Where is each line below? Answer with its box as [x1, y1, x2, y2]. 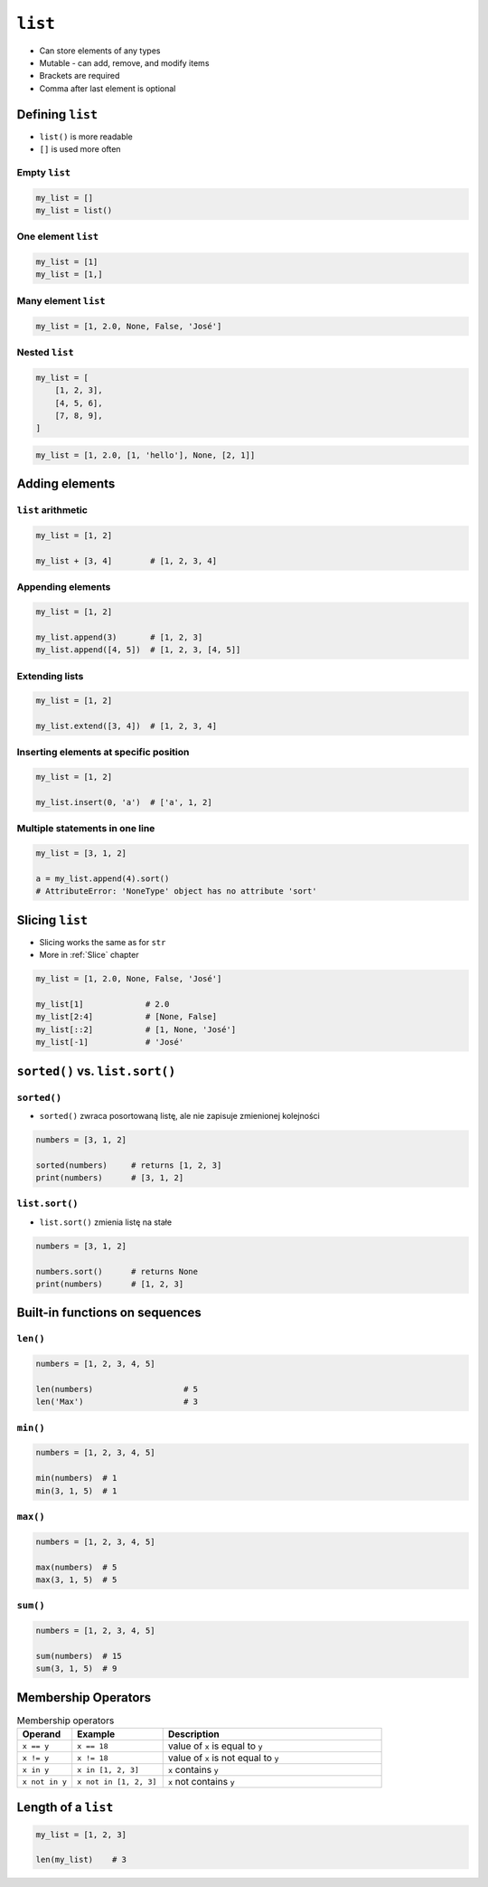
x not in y [22, 1777, 68, 1787]
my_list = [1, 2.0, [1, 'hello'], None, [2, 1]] [35, 450, 256, 460]
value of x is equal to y [167, 1740, 263, 1752]
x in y [22, 1765, 50, 1775]
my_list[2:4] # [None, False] [35, 1011, 217, 1022]
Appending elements [16, 581, 111, 593]
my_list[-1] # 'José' [35, 1037, 184, 1048]
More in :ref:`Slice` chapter [39, 950, 139, 961]
